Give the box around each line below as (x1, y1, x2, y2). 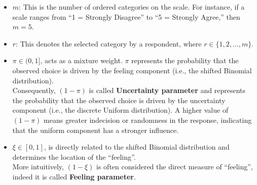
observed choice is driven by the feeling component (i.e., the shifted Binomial (12, 65, 252, 75)
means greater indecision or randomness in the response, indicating (44, 114, 252, 125)
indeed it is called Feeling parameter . (12, 171, 136, 181)
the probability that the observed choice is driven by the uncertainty (12, 95, 226, 105)
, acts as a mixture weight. (40, 55, 123, 66)
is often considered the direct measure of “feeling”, (96, 161, 253, 172)
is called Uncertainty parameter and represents (89, 85, 246, 96)
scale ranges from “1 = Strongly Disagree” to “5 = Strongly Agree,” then (12, 11, 240, 22)
